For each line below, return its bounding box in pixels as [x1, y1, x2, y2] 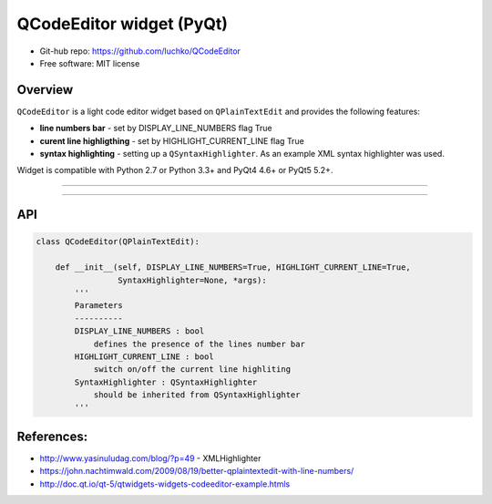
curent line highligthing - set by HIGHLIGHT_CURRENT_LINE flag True [39, 135, 304, 146]
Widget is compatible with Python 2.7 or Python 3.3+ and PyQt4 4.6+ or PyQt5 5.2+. [16, 165, 333, 176]
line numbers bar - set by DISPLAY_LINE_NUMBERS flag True [39, 123, 272, 134]
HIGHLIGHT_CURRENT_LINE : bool [74, 351, 214, 362]
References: [16, 428, 88, 444]
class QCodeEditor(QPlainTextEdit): [36, 237, 200, 247]
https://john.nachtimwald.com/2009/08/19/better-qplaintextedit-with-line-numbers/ [39, 466, 354, 477]
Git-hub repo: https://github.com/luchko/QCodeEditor [39, 46, 241, 57]
